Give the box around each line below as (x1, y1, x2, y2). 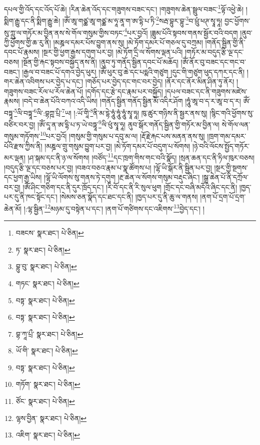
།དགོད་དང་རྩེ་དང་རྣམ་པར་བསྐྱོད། (85, 86, 163, 96)
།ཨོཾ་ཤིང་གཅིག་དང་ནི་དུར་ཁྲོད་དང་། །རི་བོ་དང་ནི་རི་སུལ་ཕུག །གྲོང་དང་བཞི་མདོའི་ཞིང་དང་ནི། (22, 181, 237, 192)
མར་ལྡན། (4, 152, 25, 162)
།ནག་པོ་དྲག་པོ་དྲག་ (200, 191, 246, 202)
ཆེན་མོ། (4, 203, 22, 213)
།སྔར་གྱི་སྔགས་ (214, 162, 248, 172)
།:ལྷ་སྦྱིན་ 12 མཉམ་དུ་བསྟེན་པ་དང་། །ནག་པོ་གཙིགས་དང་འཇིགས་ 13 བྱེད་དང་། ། (23, 201, 204, 213)
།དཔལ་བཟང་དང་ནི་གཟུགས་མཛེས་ (165, 86, 247, 96)
